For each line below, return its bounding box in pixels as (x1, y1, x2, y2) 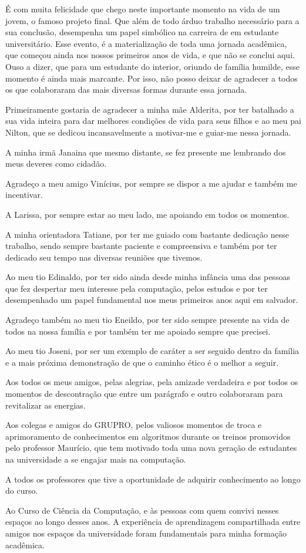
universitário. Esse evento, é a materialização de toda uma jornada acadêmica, (5, 37, 287, 49)
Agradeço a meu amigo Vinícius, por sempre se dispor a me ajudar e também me (5, 177, 297, 189)
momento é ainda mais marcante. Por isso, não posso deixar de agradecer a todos (5, 72, 298, 84)
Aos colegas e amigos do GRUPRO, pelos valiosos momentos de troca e (5, 419, 262, 431)
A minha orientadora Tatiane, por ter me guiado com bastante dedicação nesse (5, 228, 289, 240)
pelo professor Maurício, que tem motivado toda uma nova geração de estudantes (5, 441, 297, 454)
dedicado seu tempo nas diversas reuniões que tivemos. (5, 251, 203, 263)
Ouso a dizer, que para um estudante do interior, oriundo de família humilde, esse (5, 60, 300, 72)
